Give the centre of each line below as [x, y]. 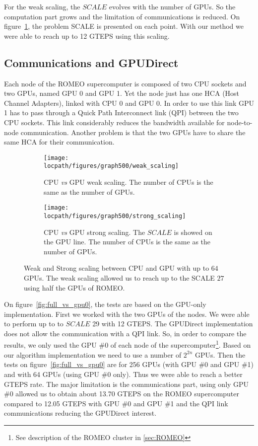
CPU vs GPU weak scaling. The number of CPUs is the [129, 182]
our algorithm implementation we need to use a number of [93, 354]
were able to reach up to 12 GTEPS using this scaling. [87, 36]
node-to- [240, 122]
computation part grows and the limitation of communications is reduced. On [122, 16]
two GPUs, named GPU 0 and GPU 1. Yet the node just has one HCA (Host [122, 93]
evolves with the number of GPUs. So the [172, 6]
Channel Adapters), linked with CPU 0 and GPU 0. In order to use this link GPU [129, 103]
